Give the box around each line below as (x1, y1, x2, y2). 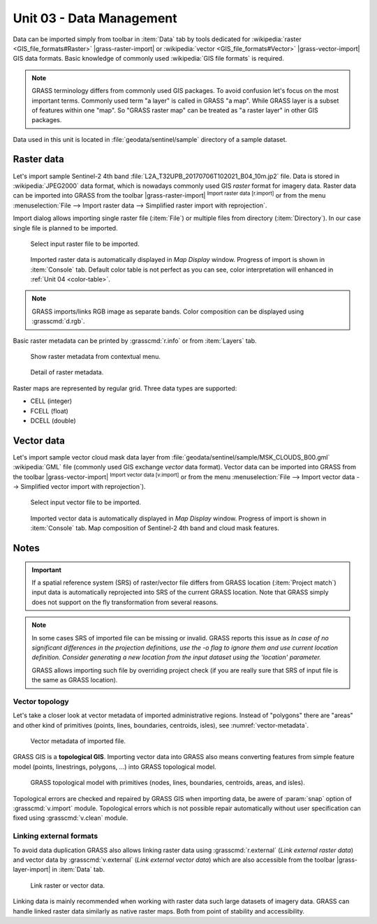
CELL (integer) (30, 397, 73, 405)
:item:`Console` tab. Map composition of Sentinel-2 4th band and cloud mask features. (30, 524, 279, 532)
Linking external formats (13, 831, 98, 841)
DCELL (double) (30, 416, 76, 425)
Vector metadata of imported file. (30, 737, 126, 745)
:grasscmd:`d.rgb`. (31, 317, 85, 325)
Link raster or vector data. (30, 881, 105, 890)
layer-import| (13, 865, 51, 874)
